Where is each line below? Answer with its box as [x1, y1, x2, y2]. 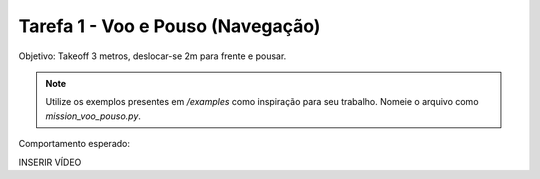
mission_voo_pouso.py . [45, 110, 142, 122]
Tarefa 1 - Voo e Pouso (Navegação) [18, 15, 321, 37]
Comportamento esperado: [18, 138, 130, 150]
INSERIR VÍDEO [18, 156, 82, 168]
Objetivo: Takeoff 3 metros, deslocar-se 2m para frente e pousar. [18, 50, 287, 62]
